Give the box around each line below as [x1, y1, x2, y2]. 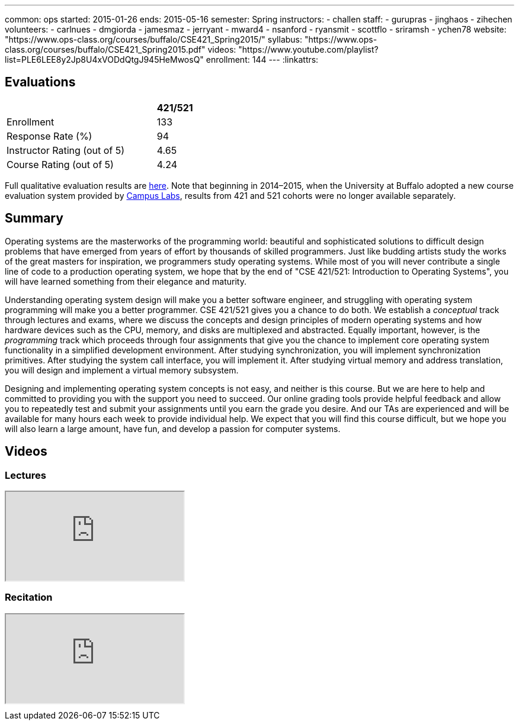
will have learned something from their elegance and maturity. [5, 276, 246, 286]
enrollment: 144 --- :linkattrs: [206, 54, 319, 65]
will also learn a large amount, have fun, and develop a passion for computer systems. [5, 423, 341, 434]
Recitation [5, 591, 53, 604]
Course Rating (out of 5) [7, 158, 114, 170]
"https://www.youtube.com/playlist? [238, 44, 379, 54]
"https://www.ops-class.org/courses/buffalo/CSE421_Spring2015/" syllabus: [5, 34, 303, 44]
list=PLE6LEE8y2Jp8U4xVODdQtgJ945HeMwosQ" [5, 54, 204, 65]
